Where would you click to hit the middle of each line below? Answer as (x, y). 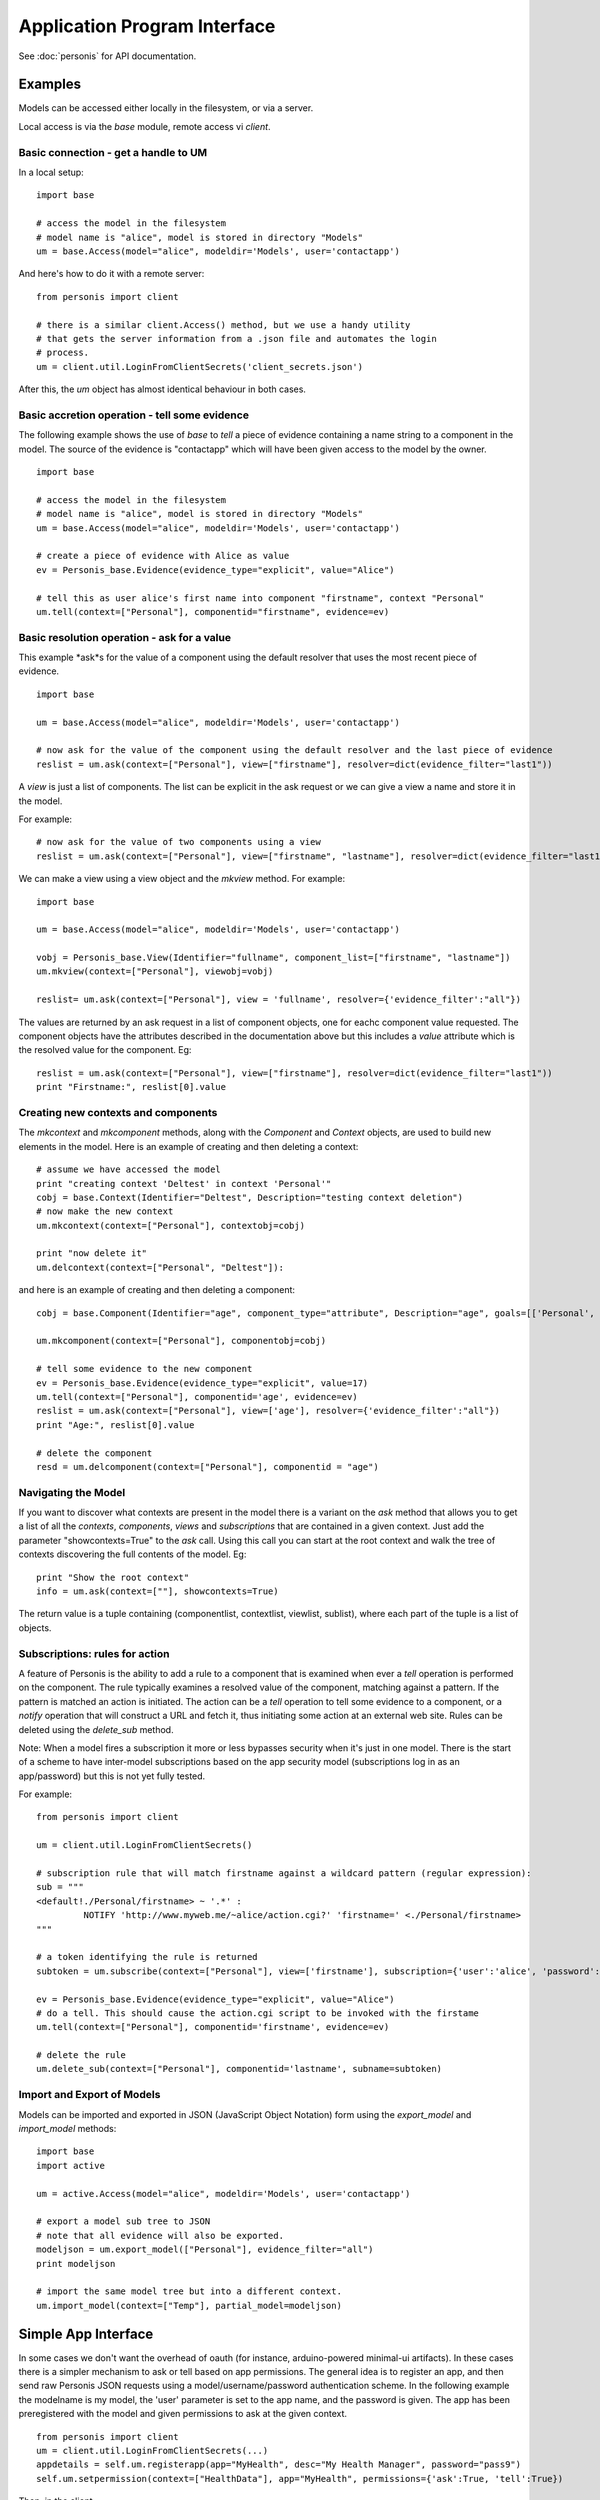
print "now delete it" (92, 1253)
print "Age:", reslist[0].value (115, 1424)
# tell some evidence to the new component (144, 1369)
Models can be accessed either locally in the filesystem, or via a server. (166, 108)
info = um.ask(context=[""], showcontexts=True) (157, 1591)
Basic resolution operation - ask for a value (125, 637)
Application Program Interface (147, 26)
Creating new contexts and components (118, 1112)
